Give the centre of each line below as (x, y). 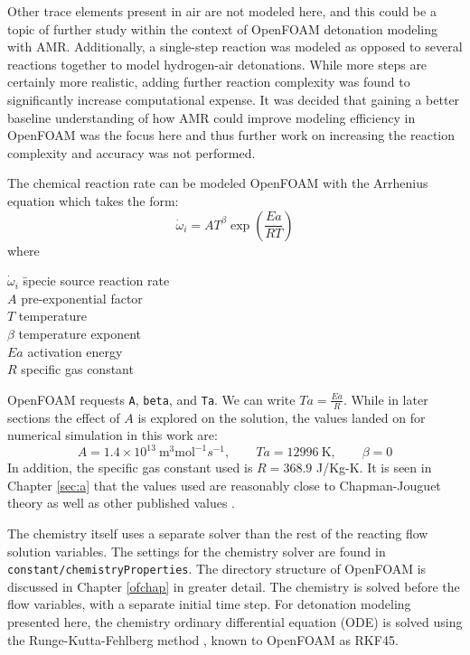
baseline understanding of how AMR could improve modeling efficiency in (211, 117)
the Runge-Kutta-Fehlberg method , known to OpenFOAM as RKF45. (203, 639)
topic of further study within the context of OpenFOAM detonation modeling (223, 28)
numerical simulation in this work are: (113, 435)
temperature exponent (80, 333)
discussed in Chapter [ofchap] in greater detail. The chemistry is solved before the (234, 586)
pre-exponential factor (82, 298)
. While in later (385, 399)
